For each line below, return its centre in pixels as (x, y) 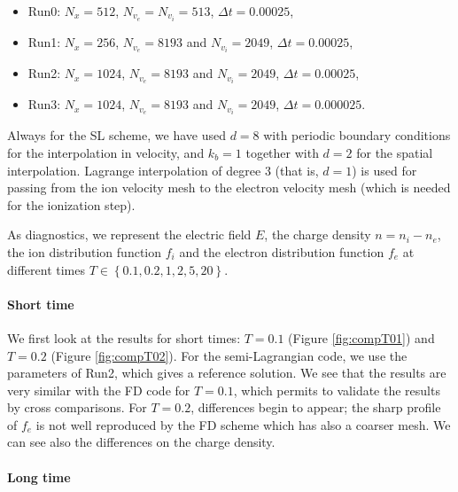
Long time (39, 476)
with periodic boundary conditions (357, 135)
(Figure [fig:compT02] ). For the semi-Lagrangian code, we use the (229, 355)
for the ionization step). (71, 204)
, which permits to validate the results (337, 390)
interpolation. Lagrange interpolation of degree (134, 170)
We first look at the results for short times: (124, 337)
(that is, (297, 170)
